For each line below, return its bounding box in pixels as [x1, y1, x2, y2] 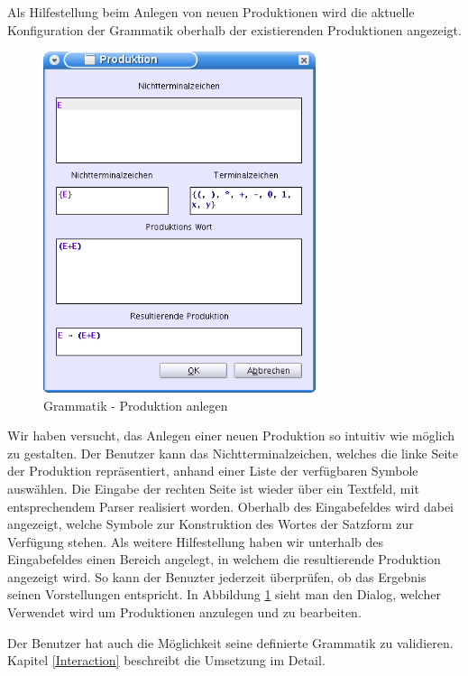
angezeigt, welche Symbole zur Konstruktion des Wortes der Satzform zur [7, 514, 414, 533]
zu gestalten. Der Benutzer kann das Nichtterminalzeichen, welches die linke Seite [7, 443, 459, 462]
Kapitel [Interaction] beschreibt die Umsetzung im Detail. [7, 651, 326, 670]
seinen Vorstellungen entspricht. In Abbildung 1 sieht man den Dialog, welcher [7, 585, 441, 604]
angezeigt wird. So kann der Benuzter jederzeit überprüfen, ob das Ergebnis [7, 567, 427, 586]
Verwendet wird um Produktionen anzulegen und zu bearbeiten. [7, 603, 362, 622]
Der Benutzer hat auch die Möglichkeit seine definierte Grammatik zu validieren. [7, 633, 454, 652]
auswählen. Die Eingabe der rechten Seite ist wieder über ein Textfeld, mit [7, 478, 419, 497]
